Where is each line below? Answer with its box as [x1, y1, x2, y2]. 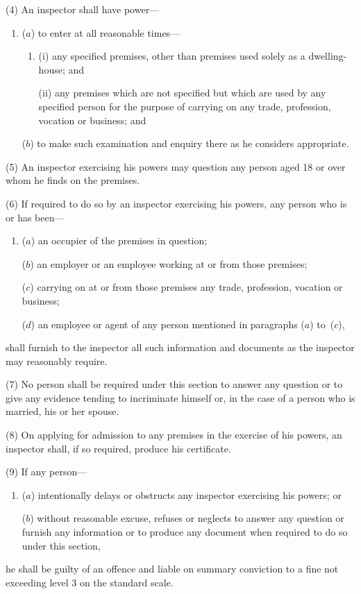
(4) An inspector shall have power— [6, 2, 160, 16]
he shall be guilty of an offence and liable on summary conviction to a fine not [6, 561, 339, 576]
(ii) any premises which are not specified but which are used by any [38, 85, 326, 100]
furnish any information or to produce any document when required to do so [22, 525, 348, 539]
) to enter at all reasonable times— [31, 25, 180, 40]
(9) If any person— [6, 464, 87, 479]
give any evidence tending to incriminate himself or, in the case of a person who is [6, 390, 355, 405]
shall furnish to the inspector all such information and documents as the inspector [6, 340, 355, 355]
